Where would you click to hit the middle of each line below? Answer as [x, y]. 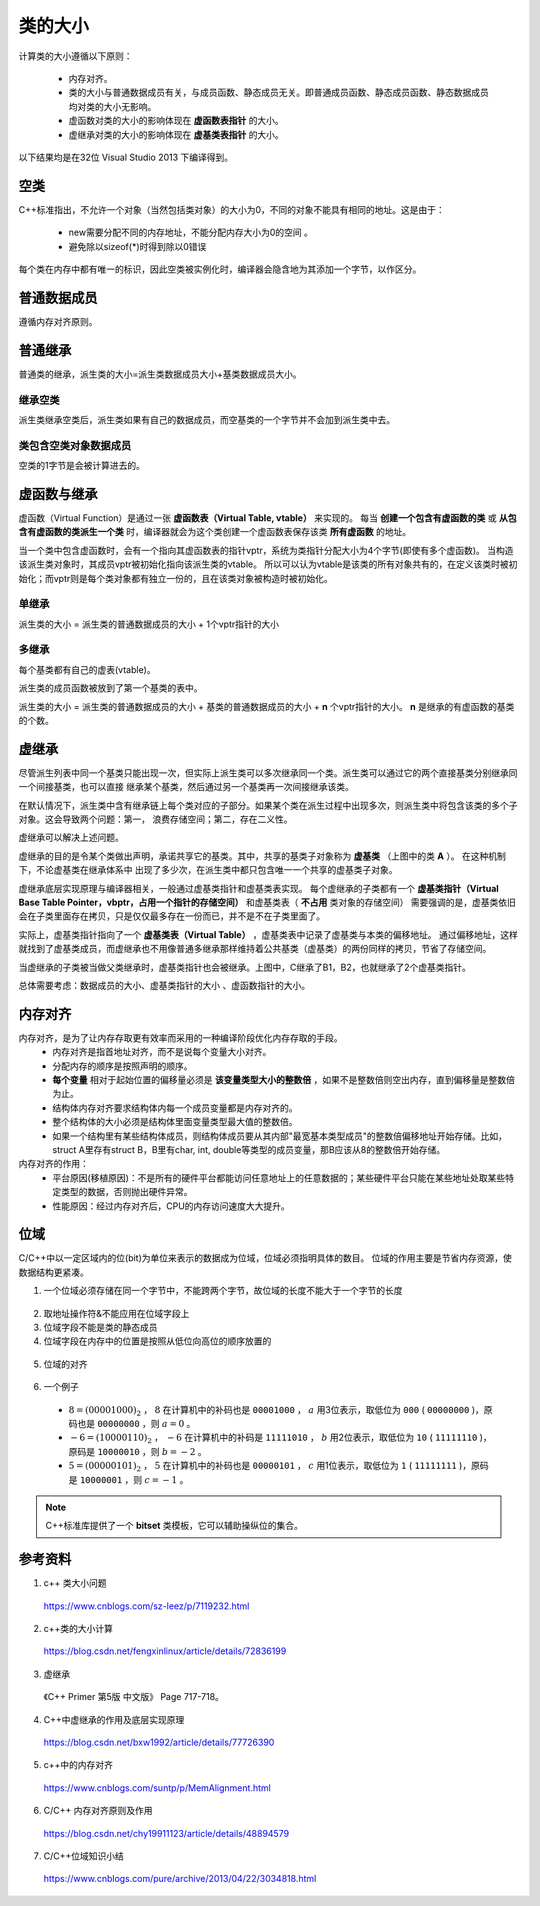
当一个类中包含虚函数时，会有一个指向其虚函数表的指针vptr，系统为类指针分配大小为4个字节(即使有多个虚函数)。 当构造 [266, 550]
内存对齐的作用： [53, 1164]
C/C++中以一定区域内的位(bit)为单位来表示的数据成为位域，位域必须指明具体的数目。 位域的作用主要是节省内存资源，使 [265, 1258]
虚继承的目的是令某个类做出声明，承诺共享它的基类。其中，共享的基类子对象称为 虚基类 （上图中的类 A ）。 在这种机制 [262, 856]
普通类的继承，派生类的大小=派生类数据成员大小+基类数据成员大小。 [160, 374]
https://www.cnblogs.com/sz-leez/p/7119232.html [146, 1606]
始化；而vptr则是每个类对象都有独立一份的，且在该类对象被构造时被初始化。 [176, 578]
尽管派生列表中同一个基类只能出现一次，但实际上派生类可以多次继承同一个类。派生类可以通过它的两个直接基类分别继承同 [268, 772]
